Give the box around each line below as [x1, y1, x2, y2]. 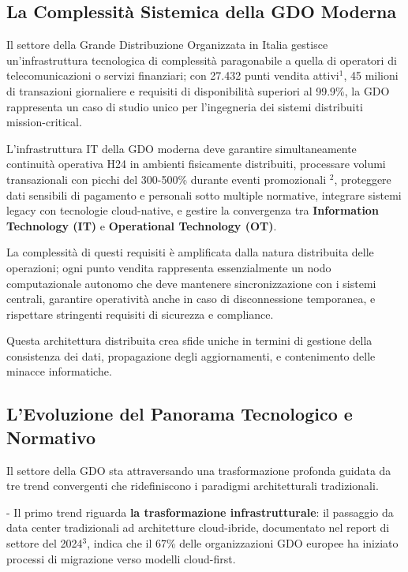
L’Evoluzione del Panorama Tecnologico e [6, 402, 353, 426]
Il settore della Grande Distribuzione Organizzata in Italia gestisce [6, 36, 328, 53]
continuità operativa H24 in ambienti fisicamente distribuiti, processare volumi [6, 155, 386, 172]
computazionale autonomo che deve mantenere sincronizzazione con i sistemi [6, 275, 376, 291]
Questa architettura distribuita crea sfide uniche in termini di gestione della [6, 332, 372, 349]
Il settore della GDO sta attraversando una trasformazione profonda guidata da [6, 462, 391, 478]
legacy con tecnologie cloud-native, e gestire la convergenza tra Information [6, 202, 379, 219]
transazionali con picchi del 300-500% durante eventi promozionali [6, 170, 327, 187]
